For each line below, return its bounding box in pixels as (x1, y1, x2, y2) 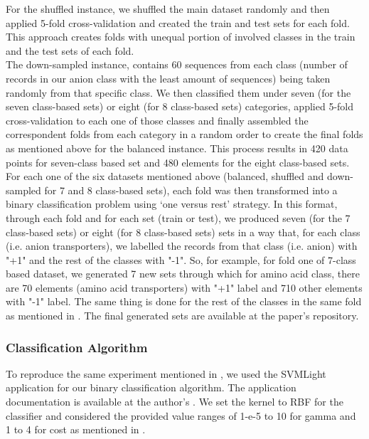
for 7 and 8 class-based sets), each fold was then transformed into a (44, 182, 338, 197)
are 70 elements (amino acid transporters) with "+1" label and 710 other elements (6, 280, 363, 295)
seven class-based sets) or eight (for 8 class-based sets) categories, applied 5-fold (6, 99, 354, 114)
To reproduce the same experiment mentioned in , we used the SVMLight (6, 366, 326, 381)
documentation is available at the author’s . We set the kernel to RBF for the (6, 394, 343, 409)
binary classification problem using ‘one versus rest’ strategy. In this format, (6, 196, 338, 211)
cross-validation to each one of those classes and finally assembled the (6, 112, 309, 127)
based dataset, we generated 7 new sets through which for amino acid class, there (6, 266, 360, 281)
